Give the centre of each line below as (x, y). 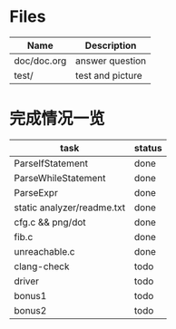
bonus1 (30, 295)
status (148, 148)
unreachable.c (44, 251)
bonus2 (30, 310)
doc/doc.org (40, 61)
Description (111, 45)
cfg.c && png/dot (50, 222)
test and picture (109, 75)
